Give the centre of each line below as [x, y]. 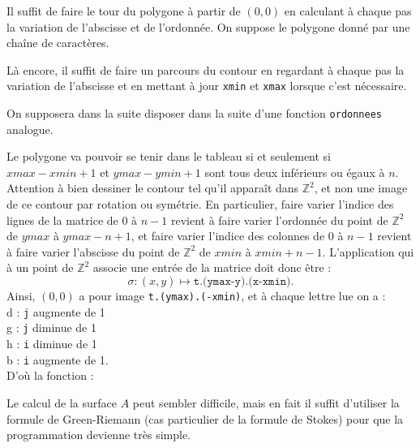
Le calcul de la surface [62, 402]
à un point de [40, 267]
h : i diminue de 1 [52, 343]
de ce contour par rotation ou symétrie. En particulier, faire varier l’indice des [200, 204]
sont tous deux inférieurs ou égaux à [295, 172]
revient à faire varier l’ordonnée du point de [279, 220]
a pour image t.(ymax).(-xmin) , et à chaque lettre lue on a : [232, 296]
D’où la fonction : [50, 375]
